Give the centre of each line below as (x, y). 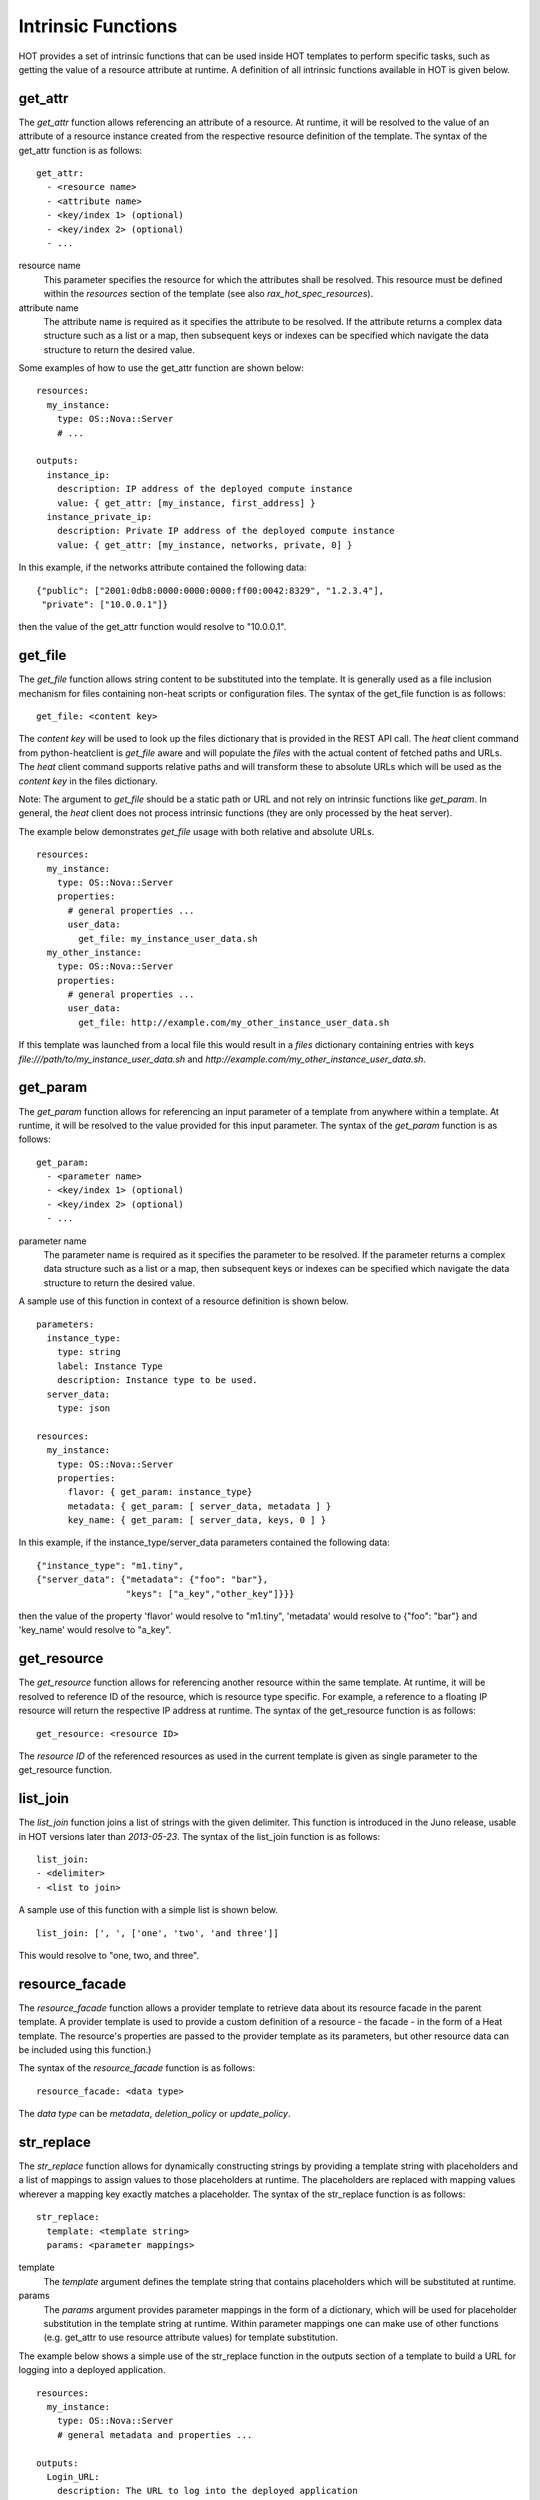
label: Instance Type (110, 1366)
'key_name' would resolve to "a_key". (95, 1630)
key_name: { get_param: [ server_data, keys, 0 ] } (197, 1520)
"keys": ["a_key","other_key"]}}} (210, 1593)
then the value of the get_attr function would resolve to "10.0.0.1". (152, 627)
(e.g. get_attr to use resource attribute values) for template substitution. (191, 2337)
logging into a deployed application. (92, 2370)
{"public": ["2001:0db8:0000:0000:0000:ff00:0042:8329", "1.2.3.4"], (210, 590)
